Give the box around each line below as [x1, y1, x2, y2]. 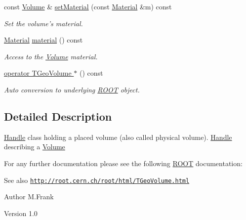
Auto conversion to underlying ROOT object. [4, 84, 140, 94]
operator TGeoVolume [4, 68, 72, 78]
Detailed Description [4, 108, 112, 124]
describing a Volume [4, 141, 65, 152]
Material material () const [4, 35, 83, 45]
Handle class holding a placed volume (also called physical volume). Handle [4, 132, 232, 142]
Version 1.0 [4, 208, 38, 218]
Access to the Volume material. [4, 51, 98, 61]
